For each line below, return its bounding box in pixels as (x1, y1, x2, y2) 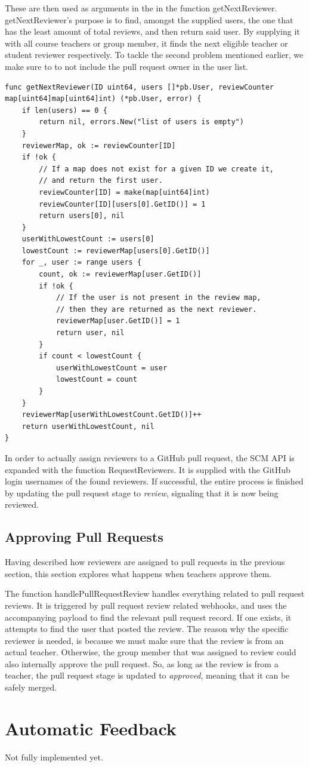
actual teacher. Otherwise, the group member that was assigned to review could (5, 646, 296, 658)
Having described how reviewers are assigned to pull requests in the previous (5, 556, 285, 568)
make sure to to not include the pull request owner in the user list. (5, 60, 249, 72)
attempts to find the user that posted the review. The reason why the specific (5, 622, 289, 635)
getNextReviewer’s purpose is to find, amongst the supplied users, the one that (5, 13, 293, 26)
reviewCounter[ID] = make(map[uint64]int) (39, 188, 210, 197)
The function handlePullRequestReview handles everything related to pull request (5, 587, 305, 600)
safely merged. (5, 681, 57, 694)
